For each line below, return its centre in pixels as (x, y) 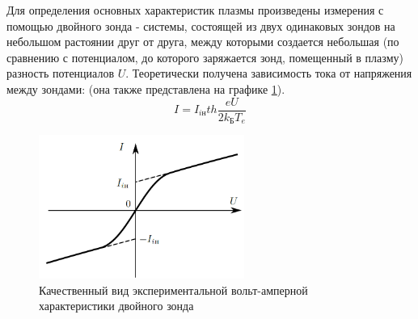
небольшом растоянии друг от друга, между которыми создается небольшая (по (203, 42)
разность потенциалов (61, 73)
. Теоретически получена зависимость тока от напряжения (269, 73)
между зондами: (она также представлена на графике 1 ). (146, 88)
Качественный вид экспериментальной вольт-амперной (173, 290)
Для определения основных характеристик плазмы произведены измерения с (195, 10)
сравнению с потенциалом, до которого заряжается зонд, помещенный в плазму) (205, 57)
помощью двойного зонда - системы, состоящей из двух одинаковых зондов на (201, 25)
